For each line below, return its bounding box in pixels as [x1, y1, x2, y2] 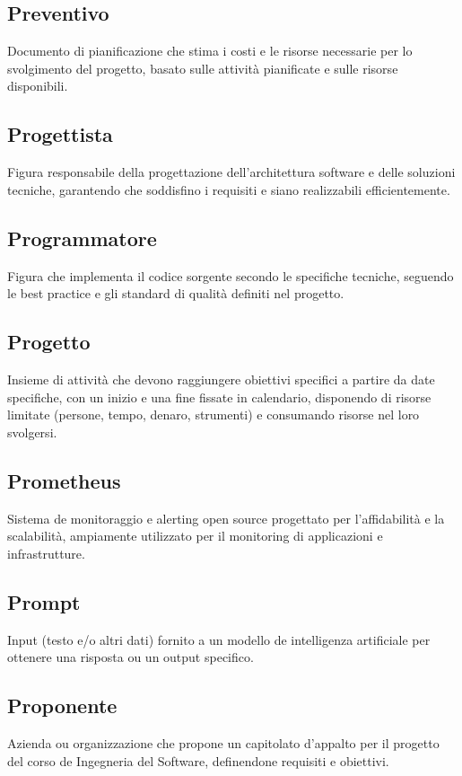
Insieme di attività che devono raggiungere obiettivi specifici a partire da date [7, 369, 435, 388]
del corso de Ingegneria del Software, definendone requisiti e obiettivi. [7, 751, 389, 770]
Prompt [7, 587, 81, 615]
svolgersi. [7, 422, 57, 441]
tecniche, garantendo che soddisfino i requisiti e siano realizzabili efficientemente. [7, 180, 450, 198]
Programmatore [7, 224, 157, 251]
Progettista [7, 120, 113, 148]
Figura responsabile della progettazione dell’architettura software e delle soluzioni [7, 163, 456, 181]
